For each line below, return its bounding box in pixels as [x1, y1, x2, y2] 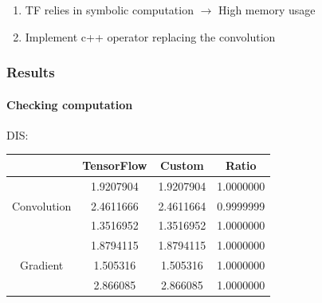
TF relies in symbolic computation [25, 2, 194, 18]
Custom [160, 156, 204, 173]
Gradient [20, 257, 64, 273]
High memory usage [218, 2, 316, 18]
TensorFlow [82, 156, 147, 173]
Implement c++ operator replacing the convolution [25, 28, 276, 45]
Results [6, 62, 55, 82]
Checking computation [6, 96, 133, 112]
